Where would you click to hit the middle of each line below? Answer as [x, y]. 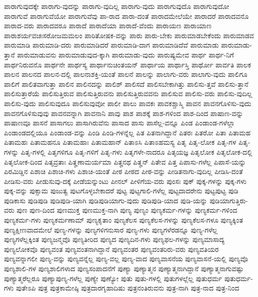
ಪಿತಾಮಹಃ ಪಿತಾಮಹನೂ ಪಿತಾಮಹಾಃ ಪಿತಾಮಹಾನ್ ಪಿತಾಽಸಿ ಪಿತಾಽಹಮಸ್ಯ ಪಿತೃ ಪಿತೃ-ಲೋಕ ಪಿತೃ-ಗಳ [120, 142]
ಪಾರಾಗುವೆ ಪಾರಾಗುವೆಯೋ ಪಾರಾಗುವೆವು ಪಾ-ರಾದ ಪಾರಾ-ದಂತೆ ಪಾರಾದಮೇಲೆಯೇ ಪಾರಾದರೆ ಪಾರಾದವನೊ [127, 16]
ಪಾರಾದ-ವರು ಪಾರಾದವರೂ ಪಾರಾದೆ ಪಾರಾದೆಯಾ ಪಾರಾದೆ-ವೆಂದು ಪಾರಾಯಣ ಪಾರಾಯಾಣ [108, 26]
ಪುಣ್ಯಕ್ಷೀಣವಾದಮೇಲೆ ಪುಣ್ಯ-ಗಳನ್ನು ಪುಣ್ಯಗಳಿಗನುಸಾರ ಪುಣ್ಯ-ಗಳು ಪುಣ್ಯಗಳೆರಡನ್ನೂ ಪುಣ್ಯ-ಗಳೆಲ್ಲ [111, 229]
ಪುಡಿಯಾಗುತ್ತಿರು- [229, 200]
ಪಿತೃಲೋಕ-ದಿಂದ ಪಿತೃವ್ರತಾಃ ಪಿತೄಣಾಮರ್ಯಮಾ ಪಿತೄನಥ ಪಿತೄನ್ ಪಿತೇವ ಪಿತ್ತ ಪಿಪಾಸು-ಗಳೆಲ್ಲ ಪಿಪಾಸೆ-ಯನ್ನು [125, 161]
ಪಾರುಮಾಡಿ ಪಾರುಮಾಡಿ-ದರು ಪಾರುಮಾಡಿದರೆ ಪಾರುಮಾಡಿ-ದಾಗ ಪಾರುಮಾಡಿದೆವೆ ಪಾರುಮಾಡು [111, 45]
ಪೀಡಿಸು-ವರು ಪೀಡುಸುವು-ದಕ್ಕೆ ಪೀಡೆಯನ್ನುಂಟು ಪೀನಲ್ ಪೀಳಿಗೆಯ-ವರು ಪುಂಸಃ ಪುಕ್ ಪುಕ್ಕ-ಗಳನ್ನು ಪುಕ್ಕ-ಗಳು [125, 181]
